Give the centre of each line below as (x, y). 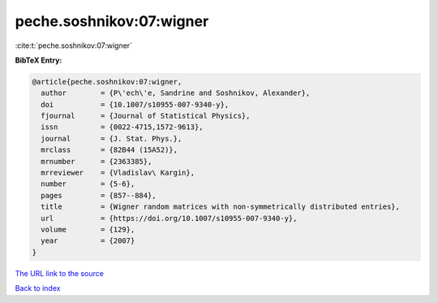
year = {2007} (88, 241)
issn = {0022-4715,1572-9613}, (122, 127)
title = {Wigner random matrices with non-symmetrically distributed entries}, (221, 207)
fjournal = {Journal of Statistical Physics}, (146, 116)
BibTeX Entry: (39, 60)
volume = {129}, (88, 229)
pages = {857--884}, (99, 195)
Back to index (38, 288)
